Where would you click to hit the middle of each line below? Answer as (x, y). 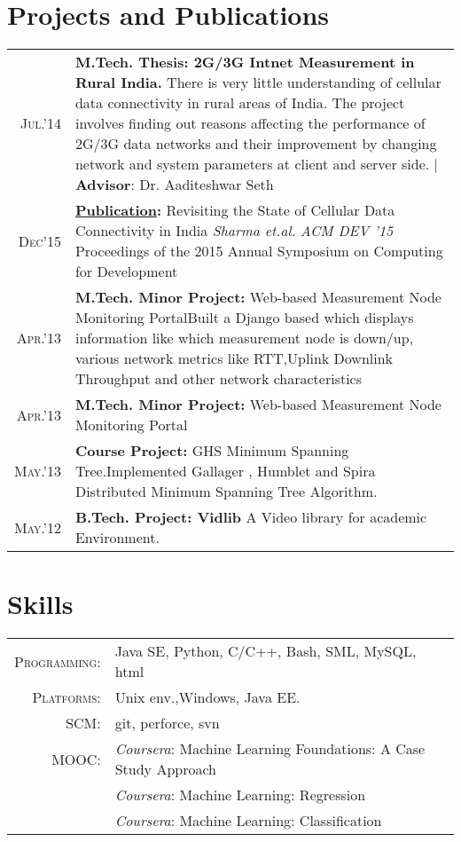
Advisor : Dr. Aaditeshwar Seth (174, 185)
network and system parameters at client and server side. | (256, 164)
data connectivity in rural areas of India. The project (240, 103)
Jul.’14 (40, 123)
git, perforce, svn (167, 723)
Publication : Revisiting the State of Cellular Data (235, 210)
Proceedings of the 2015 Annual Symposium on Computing (259, 251)
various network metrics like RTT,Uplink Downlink (234, 358)
